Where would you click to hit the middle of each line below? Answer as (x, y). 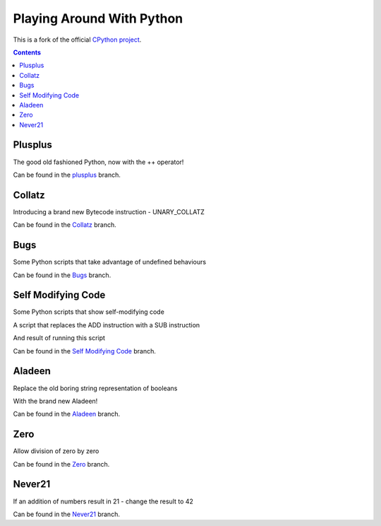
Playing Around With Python (98, 18)
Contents (27, 52)
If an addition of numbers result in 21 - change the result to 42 (103, 501)
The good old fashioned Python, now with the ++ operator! (98, 162)
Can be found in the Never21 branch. (66, 514)
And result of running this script (59, 338)
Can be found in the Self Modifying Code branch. (85, 351)
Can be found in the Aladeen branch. (67, 414)
